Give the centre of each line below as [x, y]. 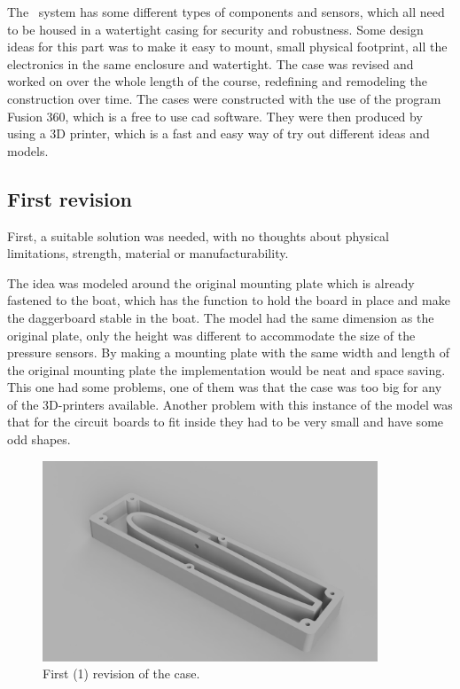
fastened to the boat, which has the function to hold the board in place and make [229, 300]
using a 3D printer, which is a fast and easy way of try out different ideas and [218, 133]
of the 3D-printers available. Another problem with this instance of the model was [230, 404]
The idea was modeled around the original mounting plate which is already [211, 282]
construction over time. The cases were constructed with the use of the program [224, 98]
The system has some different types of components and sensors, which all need [226, 12]
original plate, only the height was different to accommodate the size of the [211, 335]
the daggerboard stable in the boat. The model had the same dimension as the [221, 317]
